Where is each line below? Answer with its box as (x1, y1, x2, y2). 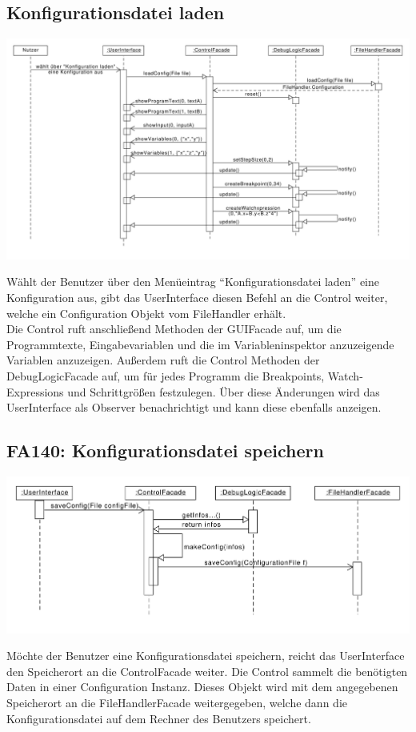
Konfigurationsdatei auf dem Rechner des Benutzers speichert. (6, 710, 311, 726)
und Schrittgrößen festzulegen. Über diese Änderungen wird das (67, 383, 380, 400)
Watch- (327, 367, 363, 384)
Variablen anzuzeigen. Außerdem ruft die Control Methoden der (6, 352, 320, 368)
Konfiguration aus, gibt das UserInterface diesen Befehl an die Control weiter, (6, 289, 388, 306)
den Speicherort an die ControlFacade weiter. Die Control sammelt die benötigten (6, 662, 408, 679)
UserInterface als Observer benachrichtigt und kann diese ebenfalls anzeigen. (6, 399, 382, 416)
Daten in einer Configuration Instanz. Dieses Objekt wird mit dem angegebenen (6, 678, 398, 695)
